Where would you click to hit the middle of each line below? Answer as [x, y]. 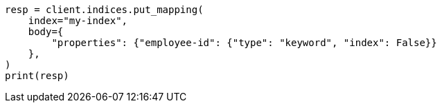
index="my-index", [78, 21]
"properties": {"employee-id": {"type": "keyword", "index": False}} [244, 43]
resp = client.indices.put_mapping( [104, 10]
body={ [46, 32]
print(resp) [37, 76]
